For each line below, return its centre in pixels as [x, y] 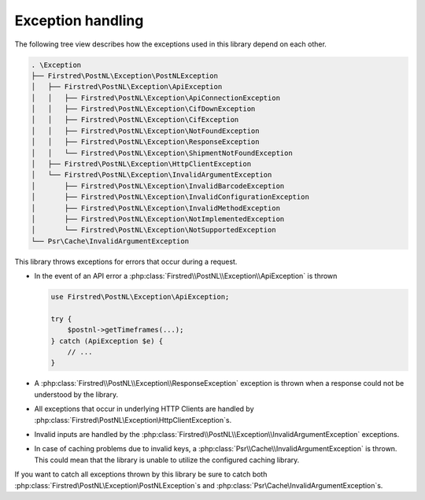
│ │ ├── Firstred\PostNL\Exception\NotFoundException [145, 131]
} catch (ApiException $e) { [107, 341]
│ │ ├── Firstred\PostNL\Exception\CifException [135, 120]
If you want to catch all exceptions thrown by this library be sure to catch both [141, 474]
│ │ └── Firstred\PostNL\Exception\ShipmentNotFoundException [162, 153]
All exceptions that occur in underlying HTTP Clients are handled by [144, 409]
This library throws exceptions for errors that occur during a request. [126, 261]
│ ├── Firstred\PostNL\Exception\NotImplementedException [158, 219]
